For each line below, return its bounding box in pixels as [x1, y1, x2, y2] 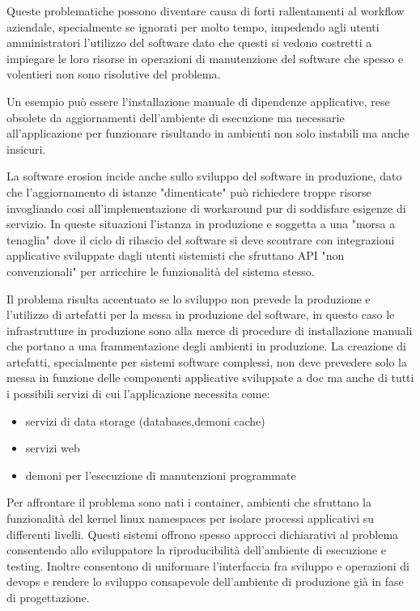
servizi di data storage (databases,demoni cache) [25, 412, 265, 429]
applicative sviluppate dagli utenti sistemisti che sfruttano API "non [6, 247, 345, 264]
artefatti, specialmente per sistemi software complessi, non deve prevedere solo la [6, 353, 407, 370]
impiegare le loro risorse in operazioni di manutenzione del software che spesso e [6, 49, 404, 66]
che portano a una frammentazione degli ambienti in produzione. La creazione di [6, 337, 406, 354]
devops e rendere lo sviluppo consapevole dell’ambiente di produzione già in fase [6, 573, 404, 590]
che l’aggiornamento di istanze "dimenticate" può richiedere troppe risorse [6, 183, 371, 200]
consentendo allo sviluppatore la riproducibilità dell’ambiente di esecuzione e [6, 541, 386, 558]
